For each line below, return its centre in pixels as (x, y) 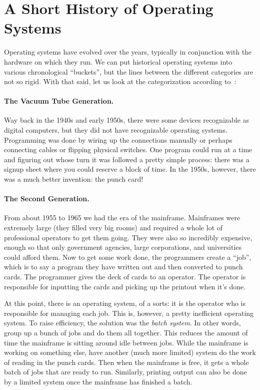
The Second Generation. (47, 199)
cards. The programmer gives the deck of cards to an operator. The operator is (125, 276)
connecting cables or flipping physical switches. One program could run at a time (128, 149)
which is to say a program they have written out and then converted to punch (123, 267)
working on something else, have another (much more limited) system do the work (130, 352)
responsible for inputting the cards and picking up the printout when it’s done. (125, 286)
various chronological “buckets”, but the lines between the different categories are (129, 71)
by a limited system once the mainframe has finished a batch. (98, 381)
